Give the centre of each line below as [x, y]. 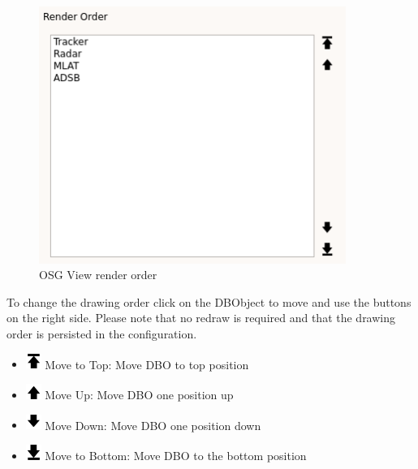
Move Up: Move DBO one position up [139, 394]
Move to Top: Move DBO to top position [147, 364]
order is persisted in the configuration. [102, 333]
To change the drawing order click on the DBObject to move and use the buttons [209, 301]
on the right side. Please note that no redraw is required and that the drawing [201, 318]
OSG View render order [98, 275]
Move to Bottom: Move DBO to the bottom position [176, 455]
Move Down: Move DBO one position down [153, 425]
